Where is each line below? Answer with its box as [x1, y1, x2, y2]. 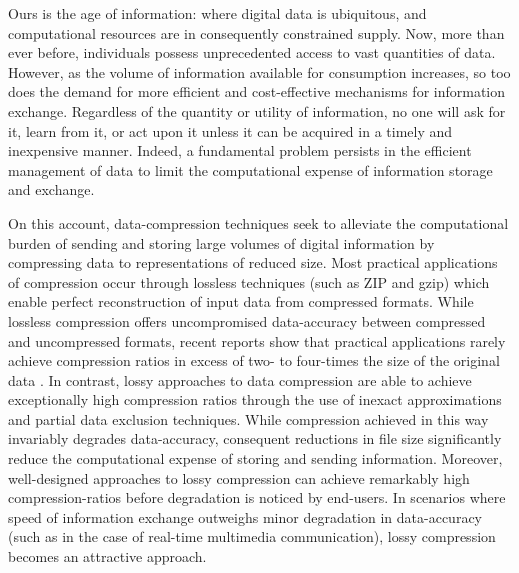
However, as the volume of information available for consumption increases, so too [8, 61, 511, 82]
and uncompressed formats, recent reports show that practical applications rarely [8, 330, 506, 351]
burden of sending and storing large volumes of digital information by [8, 232, 435, 253]
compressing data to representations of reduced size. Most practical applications [8, 252, 498, 273]
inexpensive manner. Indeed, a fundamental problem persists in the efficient [8, 140, 472, 161]
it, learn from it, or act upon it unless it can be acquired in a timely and [8, 120, 453, 141]
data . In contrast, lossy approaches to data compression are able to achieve [8, 369, 472, 390]
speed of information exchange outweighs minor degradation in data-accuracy [8, 506, 482, 527]
